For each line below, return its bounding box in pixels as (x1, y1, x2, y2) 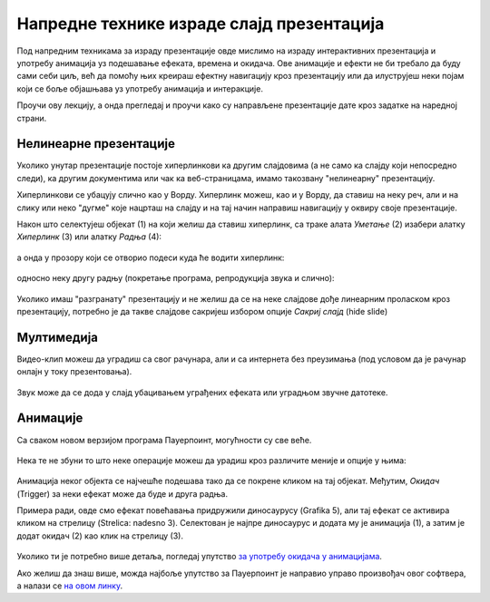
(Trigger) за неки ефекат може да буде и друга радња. (16, 488, 229, 499)
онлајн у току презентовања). (16, 366, 132, 377)
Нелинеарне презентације (16, 136, 176, 151)
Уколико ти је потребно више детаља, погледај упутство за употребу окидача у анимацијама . (16, 551, 383, 562)
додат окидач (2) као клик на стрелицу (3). (16, 530, 183, 541)
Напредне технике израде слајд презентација (16, 14, 385, 34)
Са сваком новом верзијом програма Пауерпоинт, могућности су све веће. (16, 434, 312, 445)
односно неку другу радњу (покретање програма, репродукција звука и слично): (16, 273, 335, 284)
